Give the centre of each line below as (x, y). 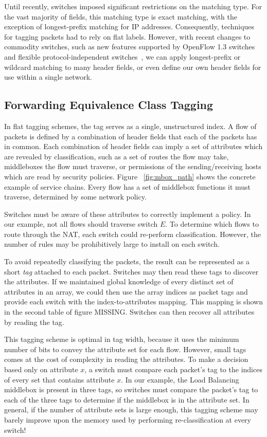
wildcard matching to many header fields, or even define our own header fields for (133, 67)
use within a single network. (48, 77)
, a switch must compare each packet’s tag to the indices (173, 369)
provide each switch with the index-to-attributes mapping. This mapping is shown (133, 302)
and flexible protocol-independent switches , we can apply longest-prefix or (122, 56)
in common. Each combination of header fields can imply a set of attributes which (133, 146)
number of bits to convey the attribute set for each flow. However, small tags (125, 349)
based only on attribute (41, 369)
